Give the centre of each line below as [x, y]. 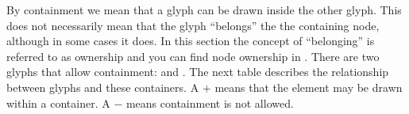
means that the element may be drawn [309, 87]
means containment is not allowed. [210, 103]
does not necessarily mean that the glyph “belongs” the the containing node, [193, 25]
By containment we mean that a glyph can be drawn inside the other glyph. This [204, 9]
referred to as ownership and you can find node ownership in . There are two [193, 56]
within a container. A [58, 103]
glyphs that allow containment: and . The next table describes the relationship [198, 72]
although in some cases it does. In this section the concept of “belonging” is [191, 41]
